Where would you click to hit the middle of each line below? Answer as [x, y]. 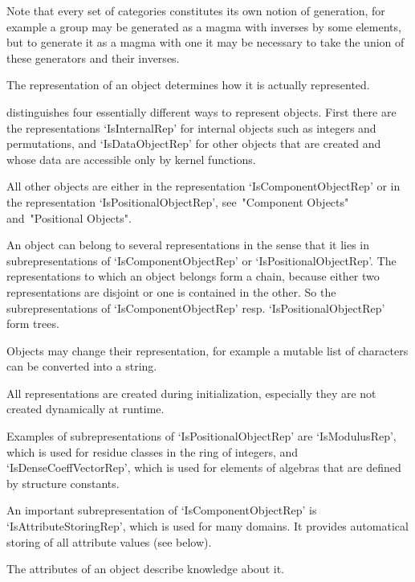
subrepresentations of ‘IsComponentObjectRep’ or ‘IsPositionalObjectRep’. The [201, 260]
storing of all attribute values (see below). [109, 541]
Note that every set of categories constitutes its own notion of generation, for [196, 10]
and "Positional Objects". [69, 217]
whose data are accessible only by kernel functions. [131, 159]
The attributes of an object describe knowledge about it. [145, 569]
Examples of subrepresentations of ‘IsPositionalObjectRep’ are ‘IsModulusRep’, [201, 436]
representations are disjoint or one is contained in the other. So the [171, 291]
